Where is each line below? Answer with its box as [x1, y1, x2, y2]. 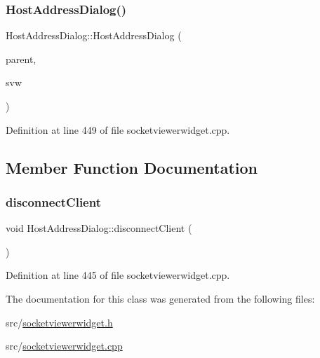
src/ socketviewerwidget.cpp [6, 338, 123, 353]
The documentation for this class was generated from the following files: [6, 291, 315, 305]
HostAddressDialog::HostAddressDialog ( [6, 28, 182, 43]
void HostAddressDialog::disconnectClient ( [6, 221, 192, 235]
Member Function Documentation [6, 156, 258, 178]
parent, [6, 51, 36, 66]
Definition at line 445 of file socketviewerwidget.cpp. [6, 268, 230, 282]
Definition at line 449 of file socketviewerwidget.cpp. [6, 122, 230, 137]
